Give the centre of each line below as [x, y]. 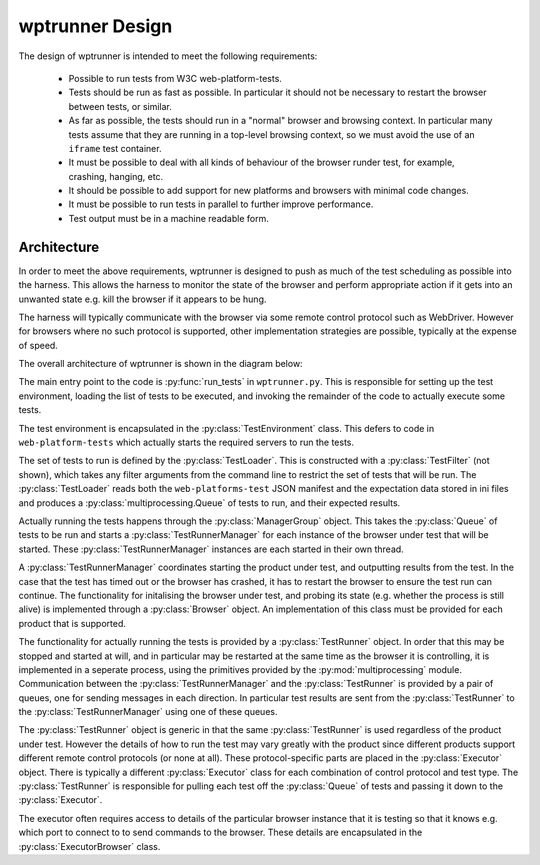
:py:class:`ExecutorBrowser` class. [89, 846]
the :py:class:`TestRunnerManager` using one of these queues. [148, 712]
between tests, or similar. [120, 106]
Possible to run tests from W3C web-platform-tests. [175, 78]
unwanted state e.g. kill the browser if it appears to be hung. [142, 299]
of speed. [38, 345]
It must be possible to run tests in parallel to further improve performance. [221, 204]
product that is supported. [72, 623]
